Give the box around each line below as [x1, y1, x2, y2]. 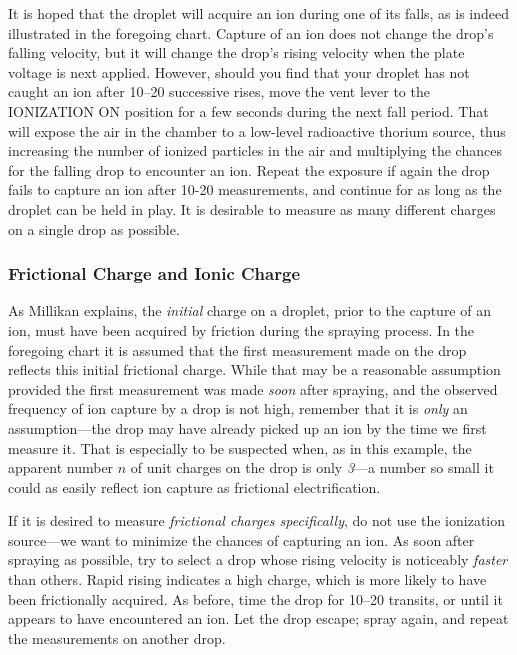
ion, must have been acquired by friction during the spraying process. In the [8, 319, 475, 340]
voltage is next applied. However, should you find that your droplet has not [8, 61, 470, 82]
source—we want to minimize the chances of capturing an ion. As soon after [8, 529, 475, 550]
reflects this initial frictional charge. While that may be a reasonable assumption [8, 359, 501, 380]
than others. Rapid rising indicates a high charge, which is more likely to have [8, 569, 487, 590]
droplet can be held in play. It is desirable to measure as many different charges [8, 198, 496, 219]
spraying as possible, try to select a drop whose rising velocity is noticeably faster [8, 549, 508, 570]
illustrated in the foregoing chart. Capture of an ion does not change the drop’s [8, 22, 494, 43]
